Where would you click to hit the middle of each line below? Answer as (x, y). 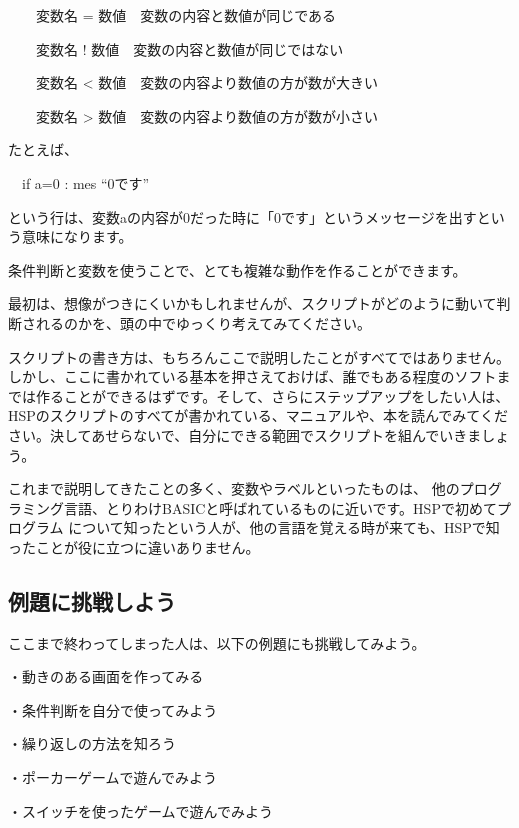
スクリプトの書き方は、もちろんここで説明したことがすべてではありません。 (259, 356)
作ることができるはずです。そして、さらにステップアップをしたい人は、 (272, 395)
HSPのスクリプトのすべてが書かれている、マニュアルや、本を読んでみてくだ (258, 415)
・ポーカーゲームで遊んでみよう (112, 777)
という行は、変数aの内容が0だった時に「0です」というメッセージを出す (242, 216)
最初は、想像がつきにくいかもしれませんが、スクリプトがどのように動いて (252, 303)
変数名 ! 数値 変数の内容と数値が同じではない (189, 48)
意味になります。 (77, 236)
